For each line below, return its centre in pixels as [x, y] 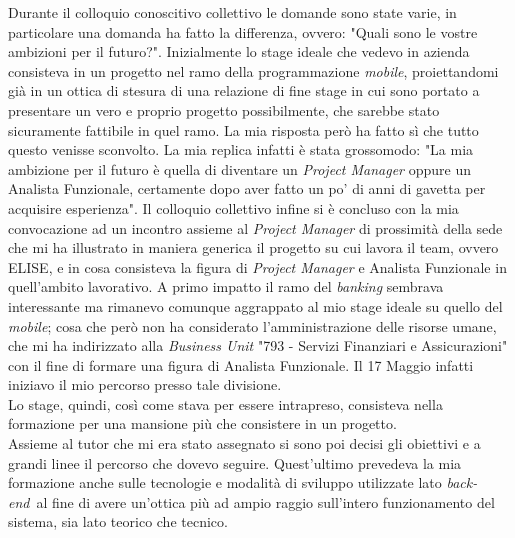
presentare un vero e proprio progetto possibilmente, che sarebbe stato [224, 109]
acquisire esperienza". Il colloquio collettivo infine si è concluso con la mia [233, 207]
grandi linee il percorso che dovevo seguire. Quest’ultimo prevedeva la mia [235, 462]
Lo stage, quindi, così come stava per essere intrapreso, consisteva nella [225, 403]
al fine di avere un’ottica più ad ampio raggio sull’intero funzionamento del [265, 501]
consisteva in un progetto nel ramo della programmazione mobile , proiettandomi [253, 70]
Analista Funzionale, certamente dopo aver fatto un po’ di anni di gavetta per [247, 188]
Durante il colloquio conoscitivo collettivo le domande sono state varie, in [232, 12]
